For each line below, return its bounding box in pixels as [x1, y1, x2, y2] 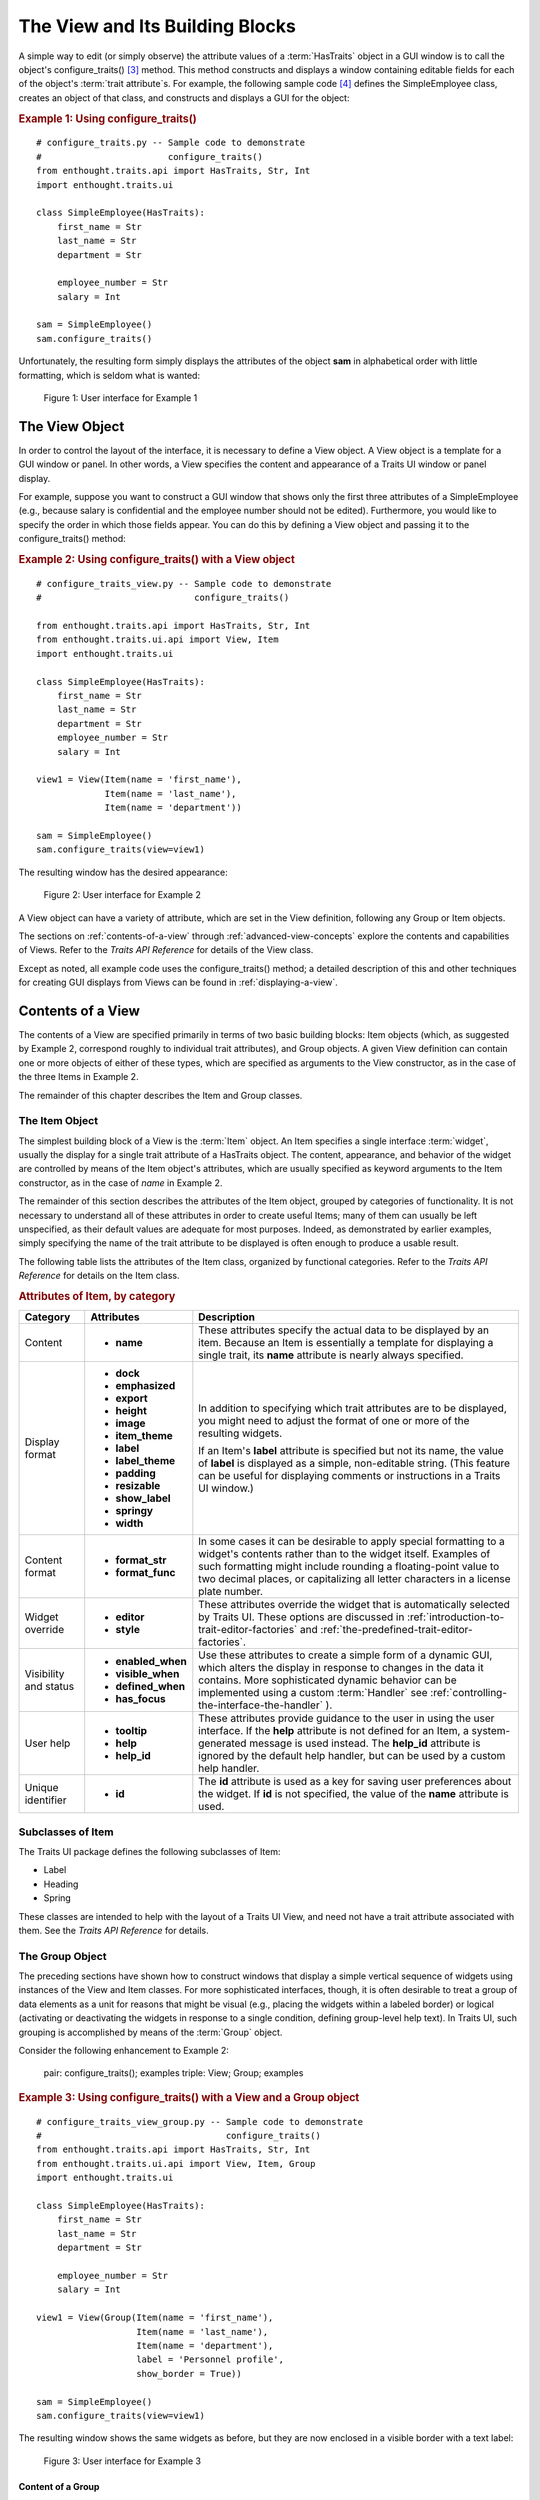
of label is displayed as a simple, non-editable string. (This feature [198, 1456, 510, 1470]
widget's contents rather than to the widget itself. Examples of [198, 1547, 491, 1561]
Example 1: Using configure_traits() [18, 111, 197, 125]
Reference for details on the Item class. [18, 1270, 180, 1282]
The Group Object [18, 1949, 107, 1963]
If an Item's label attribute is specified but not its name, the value [198, 1444, 504, 1458]
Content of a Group [18, 2480, 100, 2492]
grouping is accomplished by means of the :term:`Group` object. [18, 2026, 283, 2038]
